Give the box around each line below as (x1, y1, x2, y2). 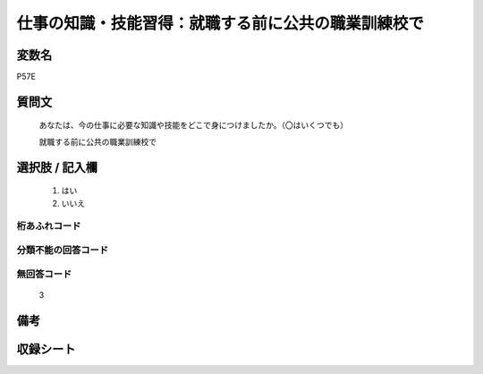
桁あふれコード (16, 220, 81, 233)
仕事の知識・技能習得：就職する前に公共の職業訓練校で (16, 13, 425, 33)
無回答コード (16, 268, 72, 280)
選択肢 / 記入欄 (16, 159, 98, 174)
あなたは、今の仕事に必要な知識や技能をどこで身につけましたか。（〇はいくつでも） (38, 120, 349, 131)
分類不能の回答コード (16, 243, 109, 256)
